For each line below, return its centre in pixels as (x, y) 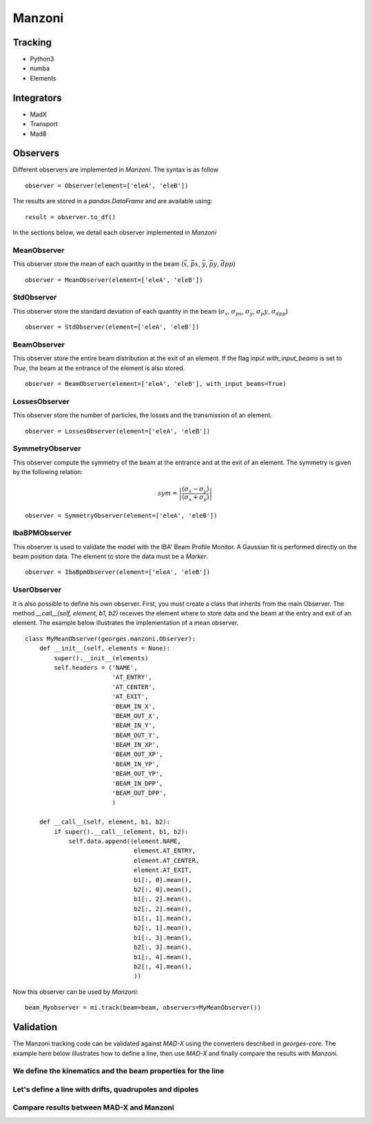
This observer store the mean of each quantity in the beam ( (98, 264)
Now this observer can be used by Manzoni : (76, 992)
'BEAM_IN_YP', (136, 764)
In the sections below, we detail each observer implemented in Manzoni (115, 232)
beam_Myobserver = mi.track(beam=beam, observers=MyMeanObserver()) (143, 1008)
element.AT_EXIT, (163, 870)
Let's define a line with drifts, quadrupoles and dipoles (106, 1089)
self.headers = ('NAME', (96, 667)
